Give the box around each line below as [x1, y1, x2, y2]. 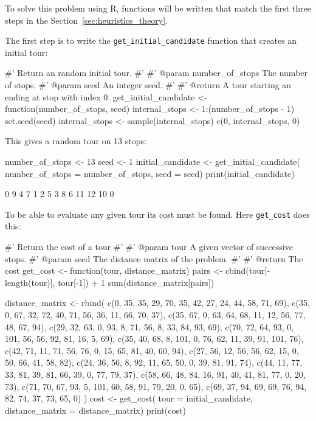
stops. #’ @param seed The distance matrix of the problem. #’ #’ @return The [5, 252, 303, 265]
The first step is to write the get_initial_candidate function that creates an [5, 34, 297, 47]
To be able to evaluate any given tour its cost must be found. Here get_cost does [5, 207, 310, 220]
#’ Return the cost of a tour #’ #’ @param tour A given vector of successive [5, 240, 293, 253]
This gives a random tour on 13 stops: [5, 134, 146, 147]
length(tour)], [5, 276, 55, 288]
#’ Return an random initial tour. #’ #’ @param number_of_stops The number [5, 66, 308, 79]
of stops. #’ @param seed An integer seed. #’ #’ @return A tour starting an [5, 78, 292, 91]
